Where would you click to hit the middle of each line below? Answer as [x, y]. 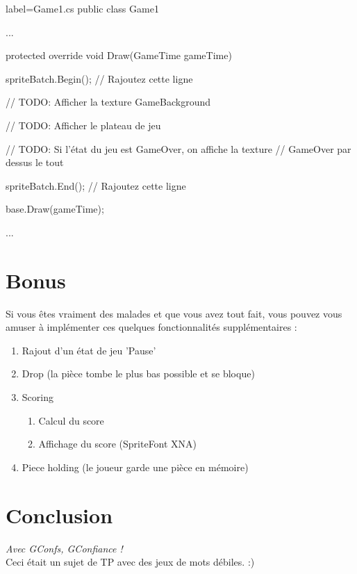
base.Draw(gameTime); [55, 209]
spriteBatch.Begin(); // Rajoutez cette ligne [99, 78]
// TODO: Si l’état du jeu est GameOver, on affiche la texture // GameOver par [178, 148]
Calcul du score [71, 420]
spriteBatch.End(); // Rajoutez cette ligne [96, 185]
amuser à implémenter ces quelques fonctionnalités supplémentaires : [151, 327]
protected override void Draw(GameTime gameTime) [119, 55]
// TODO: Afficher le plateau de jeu [83, 125]
